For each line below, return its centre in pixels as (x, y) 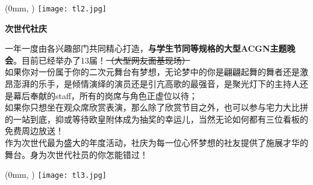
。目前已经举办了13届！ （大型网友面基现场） (102, 60)
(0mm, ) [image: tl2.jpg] (56, 8)
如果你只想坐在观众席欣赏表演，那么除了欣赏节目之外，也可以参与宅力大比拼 (156, 107)
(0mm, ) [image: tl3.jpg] (56, 174)
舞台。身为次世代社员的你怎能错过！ (76, 154)
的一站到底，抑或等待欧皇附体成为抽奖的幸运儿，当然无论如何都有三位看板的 (156, 119)
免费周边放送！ (34, 131)
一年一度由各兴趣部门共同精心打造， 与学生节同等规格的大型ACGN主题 (146, 48)
